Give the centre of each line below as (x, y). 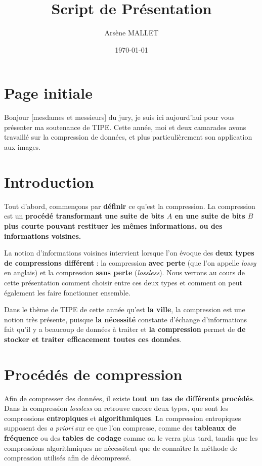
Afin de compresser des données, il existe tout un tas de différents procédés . (129, 398)
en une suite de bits (210, 216)
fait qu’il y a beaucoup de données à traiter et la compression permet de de (125, 329)
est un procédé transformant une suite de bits (84, 216)
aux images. (23, 147)
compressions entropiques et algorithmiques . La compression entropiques (123, 418)
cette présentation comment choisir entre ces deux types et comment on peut (123, 282)
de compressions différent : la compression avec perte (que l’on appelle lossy (130, 262)
